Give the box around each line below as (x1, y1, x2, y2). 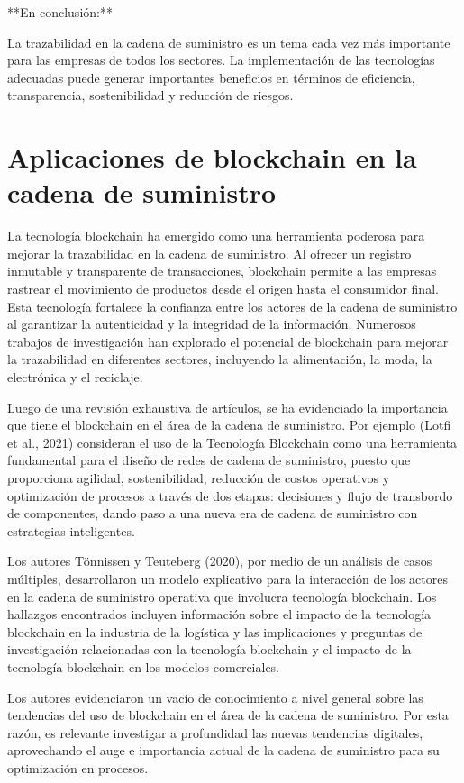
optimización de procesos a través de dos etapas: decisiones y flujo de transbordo (7, 486, 453, 505)
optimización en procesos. (7, 758, 149, 777)
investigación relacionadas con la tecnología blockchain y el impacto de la (7, 640, 412, 659)
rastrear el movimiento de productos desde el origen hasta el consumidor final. (7, 279, 439, 298)
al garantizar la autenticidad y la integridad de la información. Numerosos (7, 314, 416, 333)
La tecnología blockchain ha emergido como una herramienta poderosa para (7, 226, 425, 245)
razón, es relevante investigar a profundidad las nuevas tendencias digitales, (7, 723, 423, 742)
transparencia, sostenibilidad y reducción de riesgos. (7, 86, 294, 105)
